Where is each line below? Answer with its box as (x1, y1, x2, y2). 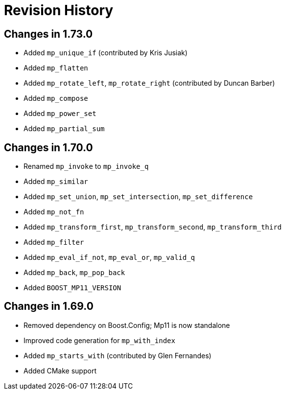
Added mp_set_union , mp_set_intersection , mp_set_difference (24, 192, 253, 201)
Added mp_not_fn (24, 208, 84, 216)
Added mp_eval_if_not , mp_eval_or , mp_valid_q (24, 253, 195, 262)
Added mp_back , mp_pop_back (24, 268, 125, 277)
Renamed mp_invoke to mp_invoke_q (24, 162, 149, 171)
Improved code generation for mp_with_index (24, 336, 175, 345)
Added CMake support (24, 366, 96, 375)
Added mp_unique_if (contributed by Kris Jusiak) (24, 48, 188, 57)
